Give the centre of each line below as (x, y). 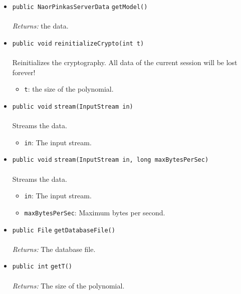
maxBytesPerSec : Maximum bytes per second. (95, 212)
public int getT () (42, 267)
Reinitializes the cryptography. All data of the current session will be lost (125, 62)
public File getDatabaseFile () (64, 230)
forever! (24, 72)
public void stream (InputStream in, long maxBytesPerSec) (110, 160)
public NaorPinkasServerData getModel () (80, 7)
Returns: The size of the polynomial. (68, 285)
